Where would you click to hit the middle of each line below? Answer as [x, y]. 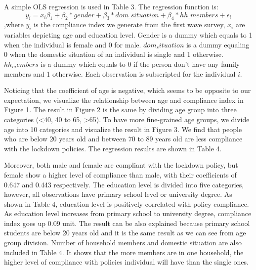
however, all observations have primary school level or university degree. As [118, 194]
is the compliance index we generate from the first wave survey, [129, 24]
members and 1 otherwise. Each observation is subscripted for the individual [120, 73]
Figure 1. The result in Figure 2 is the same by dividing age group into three [120, 110]
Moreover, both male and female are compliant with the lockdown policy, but [121, 165]
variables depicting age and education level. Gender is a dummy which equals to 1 [128, 35]
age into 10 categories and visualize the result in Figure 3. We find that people [123, 129]
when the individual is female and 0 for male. [73, 44]
